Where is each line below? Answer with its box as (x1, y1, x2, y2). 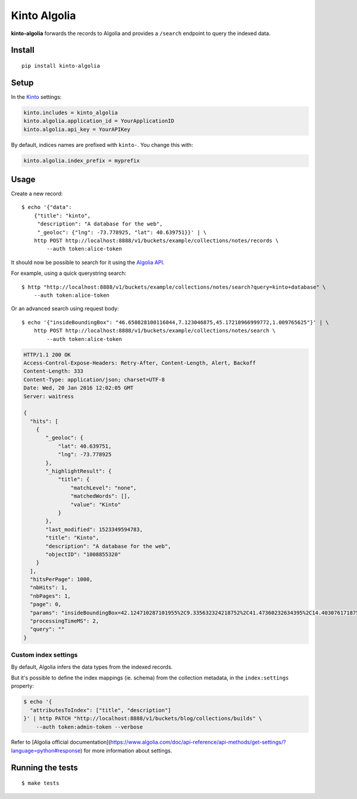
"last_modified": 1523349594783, (45, 526, 143, 532)
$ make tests (21, 780, 59, 787)
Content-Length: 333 (23, 368, 83, 375)
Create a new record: (11, 190, 63, 198)
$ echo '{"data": (21, 204, 72, 211)
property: (11, 682, 34, 690)
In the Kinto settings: (11, 93, 62, 101)
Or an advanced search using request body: (11, 305, 119, 312)
